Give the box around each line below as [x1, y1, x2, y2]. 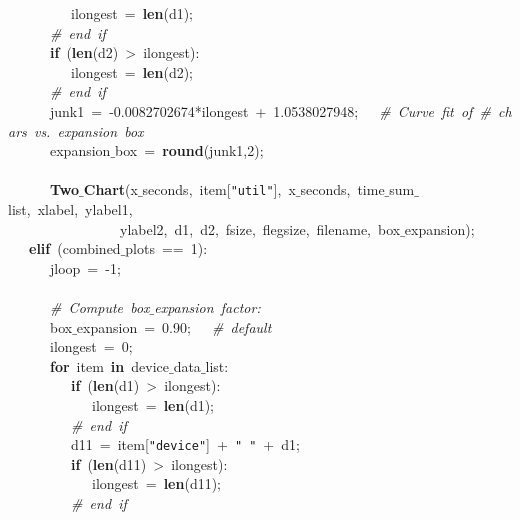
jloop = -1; [49, 257, 121, 278]
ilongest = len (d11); [91, 473, 222, 494]
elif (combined [29, 238, 121, 259]
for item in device [50, 355, 169, 376]
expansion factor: [154, 296, 261, 317]
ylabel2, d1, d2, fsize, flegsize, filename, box [119, 218, 401, 239]
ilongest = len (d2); [70, 61, 194, 82]
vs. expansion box [33, 120, 144, 141]
